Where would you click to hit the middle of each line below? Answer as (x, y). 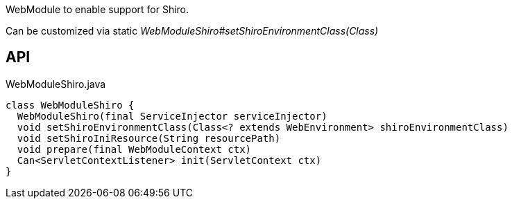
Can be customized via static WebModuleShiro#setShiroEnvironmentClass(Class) (192, 31)
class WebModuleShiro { (70, 105)
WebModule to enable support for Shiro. (97, 9)
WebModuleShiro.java (56, 84)
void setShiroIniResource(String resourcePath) (149, 138)
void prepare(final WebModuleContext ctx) (134, 149)
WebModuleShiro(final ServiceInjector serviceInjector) (172, 116)
